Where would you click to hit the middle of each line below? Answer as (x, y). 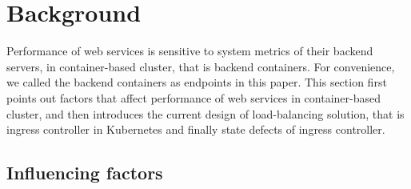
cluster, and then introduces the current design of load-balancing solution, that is (205, 113)
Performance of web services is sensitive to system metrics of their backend (190, 51)
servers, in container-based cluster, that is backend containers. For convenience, (201, 66)
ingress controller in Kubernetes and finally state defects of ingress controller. (196, 129)
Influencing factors (85, 173)
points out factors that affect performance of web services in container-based (194, 97)
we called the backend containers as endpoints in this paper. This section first (197, 82)
